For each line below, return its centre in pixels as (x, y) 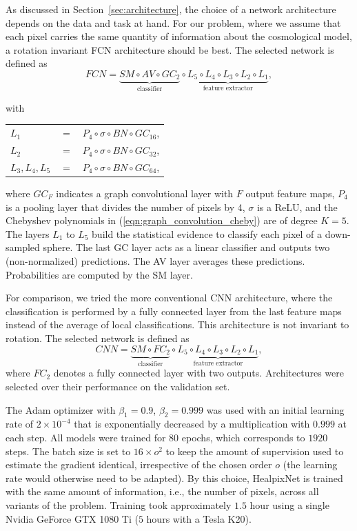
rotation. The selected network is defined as (98, 338)
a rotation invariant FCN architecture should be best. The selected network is (170, 49)
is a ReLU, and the (297, 207)
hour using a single (289, 504)
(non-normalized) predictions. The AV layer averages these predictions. (155, 260)
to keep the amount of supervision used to (255, 451)
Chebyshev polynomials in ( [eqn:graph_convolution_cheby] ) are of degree (162, 220)
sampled (23, 247)
